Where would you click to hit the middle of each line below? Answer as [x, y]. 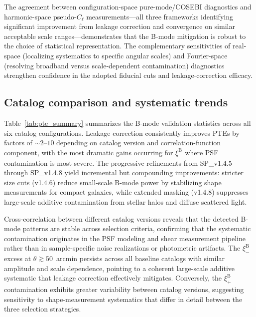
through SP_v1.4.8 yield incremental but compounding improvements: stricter [124, 172]
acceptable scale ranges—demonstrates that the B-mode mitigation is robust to [125, 36]
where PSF [202, 152]
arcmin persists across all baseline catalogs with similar [140, 258]
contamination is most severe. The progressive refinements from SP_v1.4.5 [118, 162]
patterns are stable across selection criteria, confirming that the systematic [137, 228]
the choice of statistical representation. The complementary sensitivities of [117, 46]
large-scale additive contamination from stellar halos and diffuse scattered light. [126, 201]
